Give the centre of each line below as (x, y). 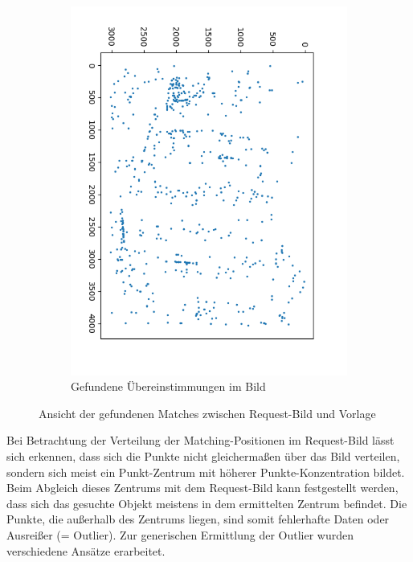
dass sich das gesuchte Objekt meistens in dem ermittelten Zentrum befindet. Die (207, 503)
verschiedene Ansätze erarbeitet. (86, 550)
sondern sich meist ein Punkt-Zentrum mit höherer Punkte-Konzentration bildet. (206, 472)
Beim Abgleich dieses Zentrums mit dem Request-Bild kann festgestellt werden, (202, 488)
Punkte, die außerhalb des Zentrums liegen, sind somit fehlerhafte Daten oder (198, 519)
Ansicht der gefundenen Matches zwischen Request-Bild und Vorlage (207, 413)
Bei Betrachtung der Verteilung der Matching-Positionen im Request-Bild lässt (200, 440)
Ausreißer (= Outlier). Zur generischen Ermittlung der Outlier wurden (180, 535)
